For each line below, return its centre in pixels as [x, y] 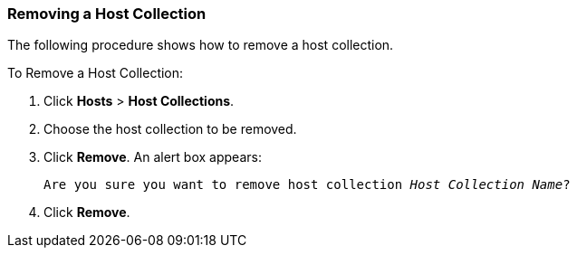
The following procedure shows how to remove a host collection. [201, 45]
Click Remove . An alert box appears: [153, 157]
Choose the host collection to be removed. [170, 129]
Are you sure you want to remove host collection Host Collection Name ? [307, 185]
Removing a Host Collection [107, 14]
